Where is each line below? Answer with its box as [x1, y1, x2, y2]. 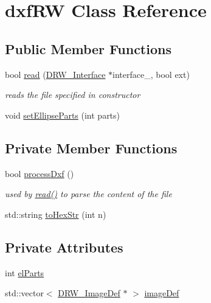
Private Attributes [5, 237, 123, 256]
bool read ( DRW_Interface [5, 68, 106, 80]
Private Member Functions [5, 138, 178, 157]
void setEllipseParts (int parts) [5, 108, 120, 121]
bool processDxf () [5, 167, 74, 179]
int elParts [5, 266, 44, 279]
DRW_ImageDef [58, 287, 120, 299]
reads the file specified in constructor [5, 88, 140, 101]
